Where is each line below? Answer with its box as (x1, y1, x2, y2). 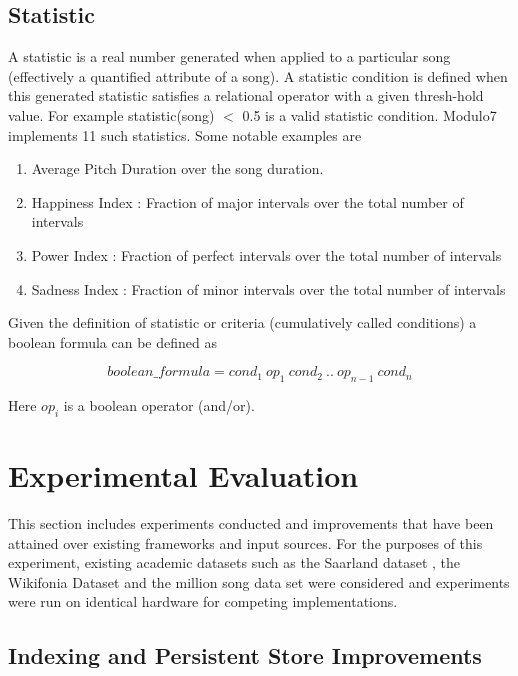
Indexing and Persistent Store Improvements (8, 640, 482, 671)
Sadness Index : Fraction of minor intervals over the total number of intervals (31, 278, 506, 299)
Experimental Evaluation (8, 455, 359, 496)
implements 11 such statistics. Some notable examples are (8, 124, 362, 145)
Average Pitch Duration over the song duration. (31, 158, 324, 179)
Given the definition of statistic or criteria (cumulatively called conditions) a (8, 312, 477, 333)
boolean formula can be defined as (8, 331, 217, 352)
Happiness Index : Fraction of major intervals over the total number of (31, 191, 464, 212)
